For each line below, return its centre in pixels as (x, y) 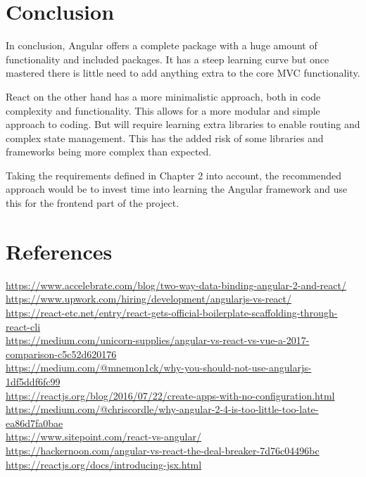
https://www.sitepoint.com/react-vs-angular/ (103, 437)
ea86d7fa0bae (34, 422)
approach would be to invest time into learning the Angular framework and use (177, 189)
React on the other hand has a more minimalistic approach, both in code (163, 96)
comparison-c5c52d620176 (61, 354)
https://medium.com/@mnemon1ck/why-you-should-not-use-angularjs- (159, 368)
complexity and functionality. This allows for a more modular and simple (163, 110)
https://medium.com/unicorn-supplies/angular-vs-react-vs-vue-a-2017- (158, 340)
